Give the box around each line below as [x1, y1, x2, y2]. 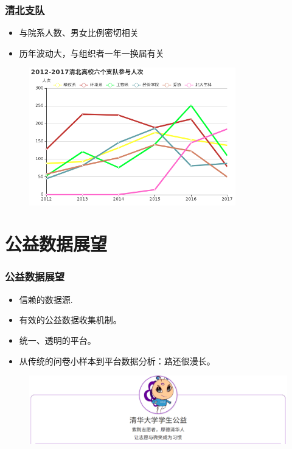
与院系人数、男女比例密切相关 [19, 26, 139, 39]
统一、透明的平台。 [19, 333, 96, 346]
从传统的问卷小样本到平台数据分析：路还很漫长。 [19, 354, 215, 367]
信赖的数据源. [19, 293, 73, 305]
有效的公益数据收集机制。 [19, 313, 122, 326]
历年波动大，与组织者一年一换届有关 [19, 46, 164, 59]
